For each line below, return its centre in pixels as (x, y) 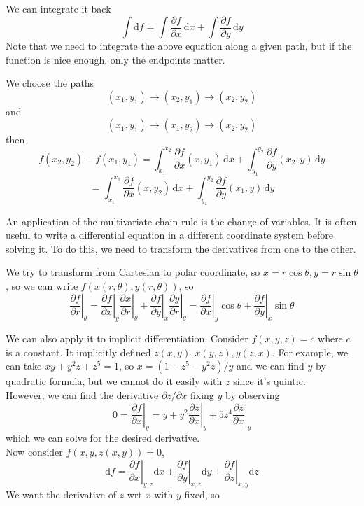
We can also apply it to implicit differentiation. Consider (127, 338)
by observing (253, 395)
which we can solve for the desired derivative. (103, 438)
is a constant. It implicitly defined (78, 352)
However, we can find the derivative (82, 395)
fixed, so (202, 494)
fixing (202, 395)
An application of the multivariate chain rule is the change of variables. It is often (181, 221)
